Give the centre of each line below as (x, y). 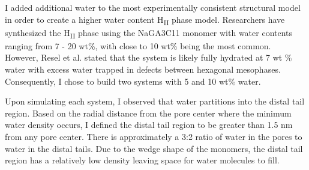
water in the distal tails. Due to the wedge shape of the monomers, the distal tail (154, 148)
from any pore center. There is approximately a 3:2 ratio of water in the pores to (154, 136)
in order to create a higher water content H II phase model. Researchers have (145, 20)
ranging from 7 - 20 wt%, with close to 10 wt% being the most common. (138, 45)
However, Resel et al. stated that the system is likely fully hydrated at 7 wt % (148, 57)
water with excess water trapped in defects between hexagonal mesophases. (143, 69)
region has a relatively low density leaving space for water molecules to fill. (142, 160)
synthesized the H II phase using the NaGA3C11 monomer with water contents (149, 33)
